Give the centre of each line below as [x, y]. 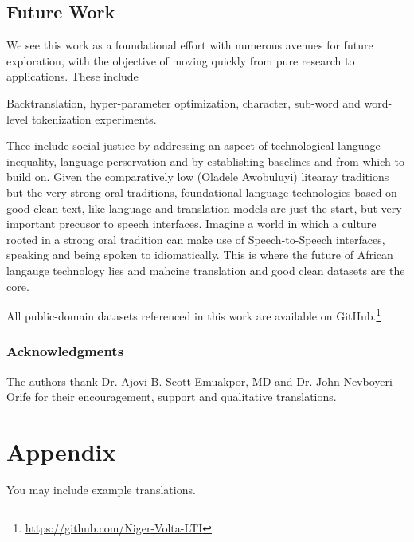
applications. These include [72, 76]
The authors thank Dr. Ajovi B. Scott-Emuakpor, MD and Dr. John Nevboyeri [199, 381]
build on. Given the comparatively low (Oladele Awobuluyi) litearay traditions [198, 177]
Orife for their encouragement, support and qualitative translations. [172, 397]
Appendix [61, 451]
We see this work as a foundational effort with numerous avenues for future [190, 45]
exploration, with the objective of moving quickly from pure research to [181, 60]
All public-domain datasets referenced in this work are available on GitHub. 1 [194, 314]
